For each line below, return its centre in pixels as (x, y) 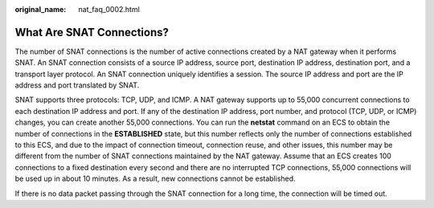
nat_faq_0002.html (109, 9)
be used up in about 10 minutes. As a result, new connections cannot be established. (156, 179)
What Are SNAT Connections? (92, 32)
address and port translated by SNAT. (77, 85)
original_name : (41, 9)
